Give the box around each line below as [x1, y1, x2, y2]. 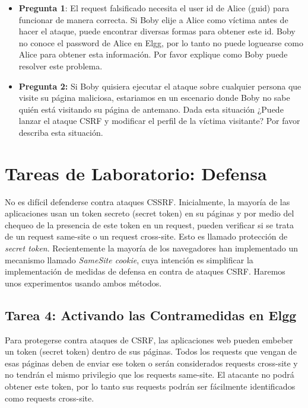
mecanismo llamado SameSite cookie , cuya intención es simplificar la [5, 253, 253, 266]
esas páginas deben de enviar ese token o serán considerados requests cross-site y [5, 356, 298, 369]
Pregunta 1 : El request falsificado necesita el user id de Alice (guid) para [18, 2, 290, 14]
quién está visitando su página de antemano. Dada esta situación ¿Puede [18, 103, 284, 115]
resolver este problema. [18, 59, 103, 72]
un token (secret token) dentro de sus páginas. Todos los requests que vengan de [5, 345, 297, 358]
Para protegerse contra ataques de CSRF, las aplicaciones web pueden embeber [5, 333, 293, 346]
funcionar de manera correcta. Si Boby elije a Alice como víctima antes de [18, 13, 288, 26]
